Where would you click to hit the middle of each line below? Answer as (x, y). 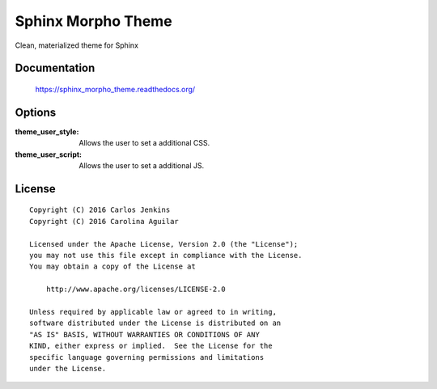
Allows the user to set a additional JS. (142, 166)
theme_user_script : (49, 154)
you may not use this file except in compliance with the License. (166, 255)
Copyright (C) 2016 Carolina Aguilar (104, 221)
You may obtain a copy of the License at (112, 266)
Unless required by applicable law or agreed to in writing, (153, 312)
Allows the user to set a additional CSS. (144, 143)
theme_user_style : (47, 131)
